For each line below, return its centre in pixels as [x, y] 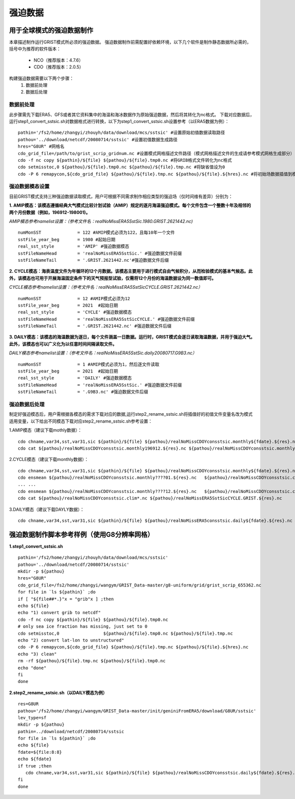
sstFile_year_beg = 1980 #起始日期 [67, 239]
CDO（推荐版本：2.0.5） [59, 67]
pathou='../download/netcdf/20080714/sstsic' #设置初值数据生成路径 [98, 139]
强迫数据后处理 [27, 404]
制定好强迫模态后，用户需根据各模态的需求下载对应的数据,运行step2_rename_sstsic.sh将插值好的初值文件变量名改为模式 [131, 414]
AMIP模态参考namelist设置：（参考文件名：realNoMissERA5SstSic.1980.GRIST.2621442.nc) [101, 221]
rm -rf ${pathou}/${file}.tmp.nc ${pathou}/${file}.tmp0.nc [92, 661]
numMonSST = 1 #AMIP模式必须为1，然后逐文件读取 [89, 364]
